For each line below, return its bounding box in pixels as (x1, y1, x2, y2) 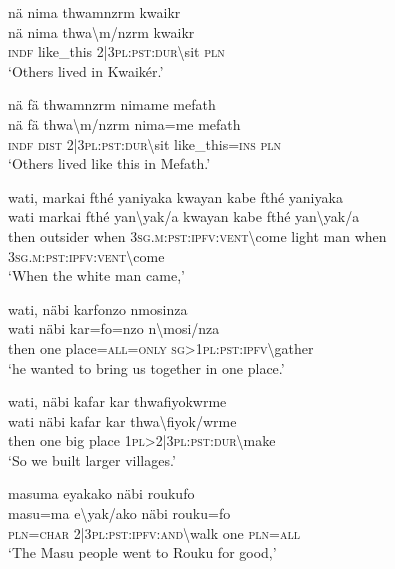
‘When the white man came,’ (8, 265, 185, 286)
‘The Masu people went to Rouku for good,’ (8, 542, 277, 563)
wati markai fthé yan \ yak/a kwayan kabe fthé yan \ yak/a (8, 206, 360, 227)
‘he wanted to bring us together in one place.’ (8, 357, 285, 378)
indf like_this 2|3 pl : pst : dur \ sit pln (8, 41, 225, 62)
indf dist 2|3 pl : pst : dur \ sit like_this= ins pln (8, 133, 281, 154)
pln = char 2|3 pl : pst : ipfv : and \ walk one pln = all (8, 522, 300, 543)
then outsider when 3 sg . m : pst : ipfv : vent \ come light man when (8, 225, 387, 246)
